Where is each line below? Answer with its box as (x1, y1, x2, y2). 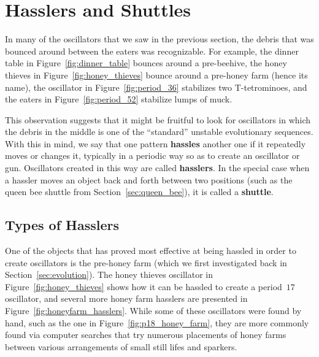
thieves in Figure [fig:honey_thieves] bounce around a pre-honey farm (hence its (5, 68, 308, 81)
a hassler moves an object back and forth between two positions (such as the (5, 173, 293, 186)
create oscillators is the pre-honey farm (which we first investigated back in (5, 256, 287, 269)
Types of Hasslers (5, 215, 120, 234)
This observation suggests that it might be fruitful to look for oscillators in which (5, 113, 311, 126)
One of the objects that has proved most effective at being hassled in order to (5, 244, 296, 257)
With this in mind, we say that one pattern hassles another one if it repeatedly (5, 137, 306, 150)
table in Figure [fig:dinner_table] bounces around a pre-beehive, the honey (5, 56, 287, 69)
